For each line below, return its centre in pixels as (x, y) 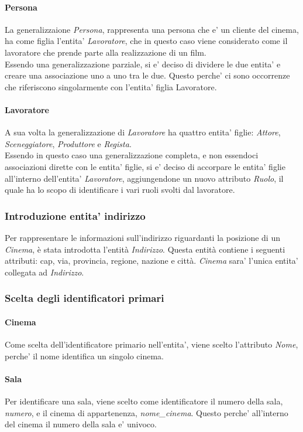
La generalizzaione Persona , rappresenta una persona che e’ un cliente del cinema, (152, 29)
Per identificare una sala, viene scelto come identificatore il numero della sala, (144, 401)
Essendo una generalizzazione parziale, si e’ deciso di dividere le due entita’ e (143, 64)
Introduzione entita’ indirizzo (75, 215)
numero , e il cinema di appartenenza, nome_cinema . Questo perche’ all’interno (147, 412)
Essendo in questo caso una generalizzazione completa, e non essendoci (132, 155)
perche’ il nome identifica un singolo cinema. (84, 356)
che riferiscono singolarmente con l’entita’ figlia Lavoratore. (111, 86)
